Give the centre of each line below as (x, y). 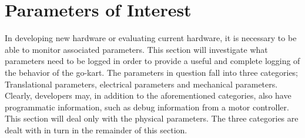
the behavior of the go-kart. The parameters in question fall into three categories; (152, 72)
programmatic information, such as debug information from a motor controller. (147, 107)
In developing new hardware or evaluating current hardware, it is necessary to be (151, 38)
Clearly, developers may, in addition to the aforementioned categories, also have (148, 95)
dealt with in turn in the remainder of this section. (96, 129)
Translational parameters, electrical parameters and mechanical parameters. (141, 84)
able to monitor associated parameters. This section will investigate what (136, 49)
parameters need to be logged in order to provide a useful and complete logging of (152, 61)
